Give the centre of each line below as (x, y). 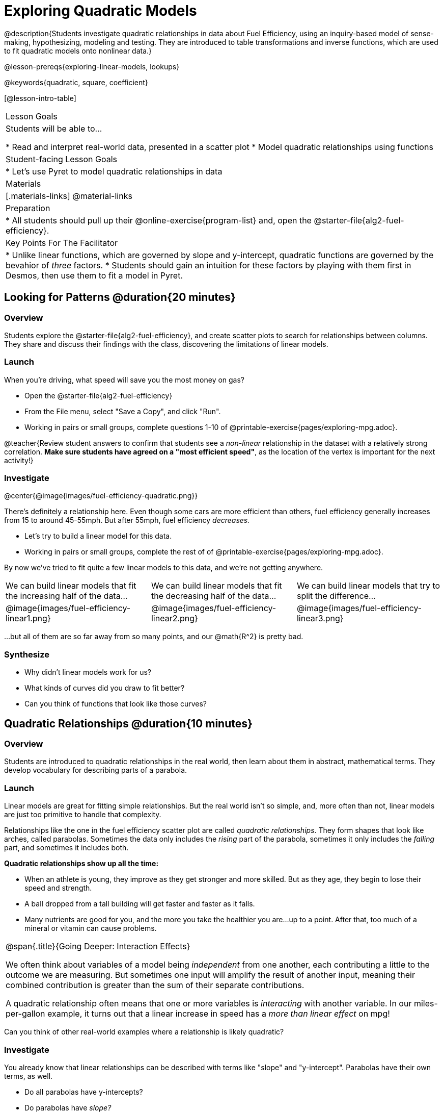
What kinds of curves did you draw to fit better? (105, 688)
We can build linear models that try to (368, 586)
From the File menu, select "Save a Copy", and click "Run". (123, 411)
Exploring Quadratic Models (101, 11)
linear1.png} (28, 618)
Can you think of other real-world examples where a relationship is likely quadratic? (144, 1032)
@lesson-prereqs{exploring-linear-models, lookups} (92, 66)
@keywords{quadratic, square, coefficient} (76, 82)
